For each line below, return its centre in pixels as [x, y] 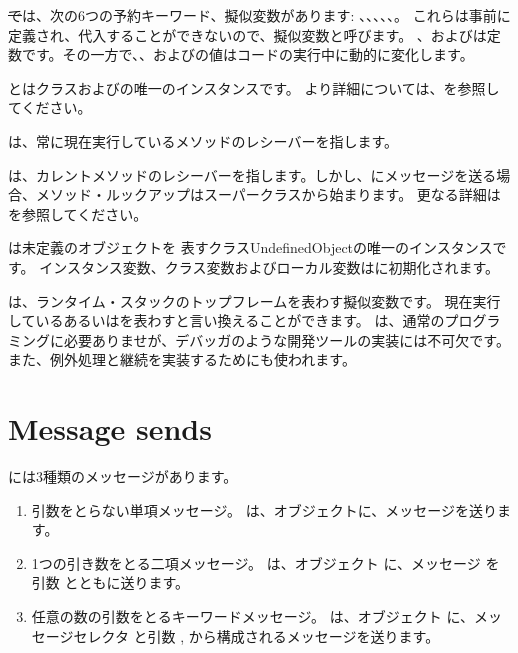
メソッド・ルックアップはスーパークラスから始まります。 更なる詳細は [268, 194]
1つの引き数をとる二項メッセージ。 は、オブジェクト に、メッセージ [256, 562]
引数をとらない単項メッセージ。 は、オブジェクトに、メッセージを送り [264, 509]
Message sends [110, 428]
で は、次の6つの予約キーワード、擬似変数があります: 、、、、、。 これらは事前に [259, 15]
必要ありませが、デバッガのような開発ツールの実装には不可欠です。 [286, 339]
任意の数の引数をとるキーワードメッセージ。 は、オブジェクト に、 [252, 616]
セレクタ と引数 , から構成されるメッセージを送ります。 [256, 635]
